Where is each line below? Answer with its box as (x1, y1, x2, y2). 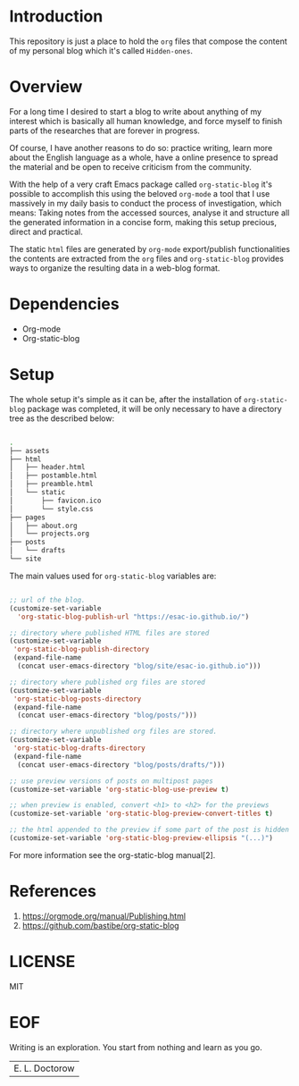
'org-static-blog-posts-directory (12, 695, 142, 703)
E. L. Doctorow (13, 1062, 75, 1074)
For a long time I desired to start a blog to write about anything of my (9, 105, 262, 117)
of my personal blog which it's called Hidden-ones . (9, 45, 194, 55)
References (9, 881, 96, 902)
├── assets (9, 446, 50, 455)
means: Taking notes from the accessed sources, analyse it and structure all (9, 207, 290, 218)
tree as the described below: (9, 413, 114, 424)
